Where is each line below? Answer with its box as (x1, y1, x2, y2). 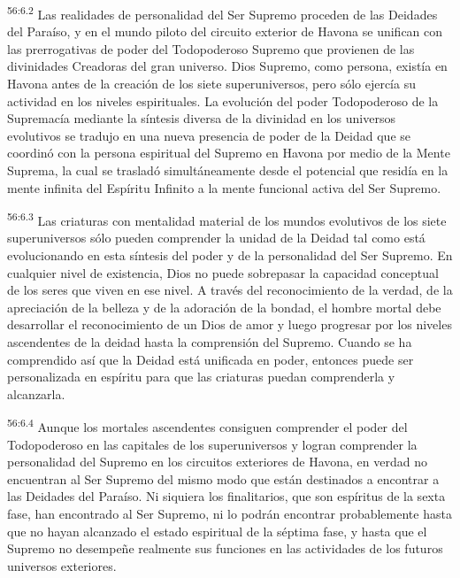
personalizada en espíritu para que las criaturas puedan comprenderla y (7, 367, 395, 386)
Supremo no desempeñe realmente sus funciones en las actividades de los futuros (7, 539, 443, 558)
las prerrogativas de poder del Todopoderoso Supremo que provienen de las (7, 39, 415, 58)
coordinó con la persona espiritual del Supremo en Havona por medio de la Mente (7, 143, 450, 162)
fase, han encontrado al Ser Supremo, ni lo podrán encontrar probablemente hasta (7, 505, 452, 522)
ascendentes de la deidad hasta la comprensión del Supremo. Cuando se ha (7, 333, 412, 351)
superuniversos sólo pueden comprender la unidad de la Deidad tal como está (7, 228, 425, 247)
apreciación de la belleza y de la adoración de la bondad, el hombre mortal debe (7, 297, 441, 316)
